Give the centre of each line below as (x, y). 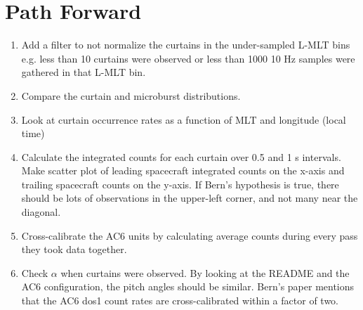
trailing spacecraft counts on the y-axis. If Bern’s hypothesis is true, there (180, 184)
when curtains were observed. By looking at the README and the (205, 272)
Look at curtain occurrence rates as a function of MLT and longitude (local (184, 119)
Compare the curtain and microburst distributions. (131, 95)
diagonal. (41, 212)
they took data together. (74, 249)
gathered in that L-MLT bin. (84, 72)
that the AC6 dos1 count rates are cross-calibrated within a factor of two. (180, 301)
